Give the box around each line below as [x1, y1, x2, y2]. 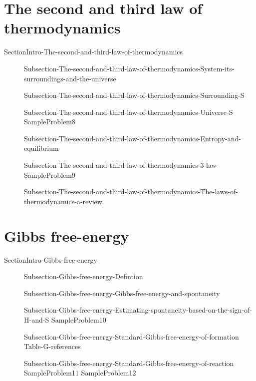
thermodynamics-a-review [24, 196, 102, 206]
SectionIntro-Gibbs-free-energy [4, 254, 97, 265]
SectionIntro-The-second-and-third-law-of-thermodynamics [4, 46, 183, 57]
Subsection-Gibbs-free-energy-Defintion [24, 271, 143, 282]
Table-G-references [24, 341, 81, 352]
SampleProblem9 [24, 169, 75, 180]
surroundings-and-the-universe [24, 73, 116, 83]
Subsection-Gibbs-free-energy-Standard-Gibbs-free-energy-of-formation [24, 331, 239, 342]
